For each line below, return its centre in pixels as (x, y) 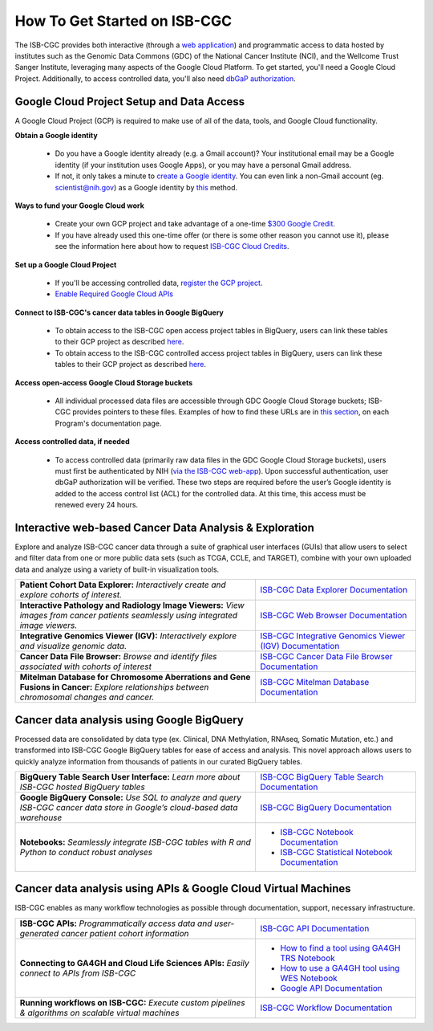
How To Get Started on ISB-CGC (123, 21)
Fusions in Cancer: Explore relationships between (114, 687)
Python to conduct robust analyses (86, 852)
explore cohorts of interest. (71, 595)
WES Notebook (309, 978)
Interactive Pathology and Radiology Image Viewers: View (132, 605)
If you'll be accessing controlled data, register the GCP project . (159, 283)
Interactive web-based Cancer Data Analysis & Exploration (164, 527)
